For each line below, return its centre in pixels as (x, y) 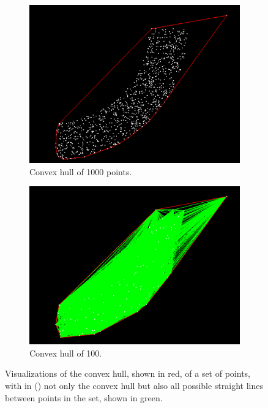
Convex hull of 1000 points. (81, 171)
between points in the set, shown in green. (84, 397)
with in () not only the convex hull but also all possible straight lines (134, 385)
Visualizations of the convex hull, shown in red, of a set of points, (128, 373)
